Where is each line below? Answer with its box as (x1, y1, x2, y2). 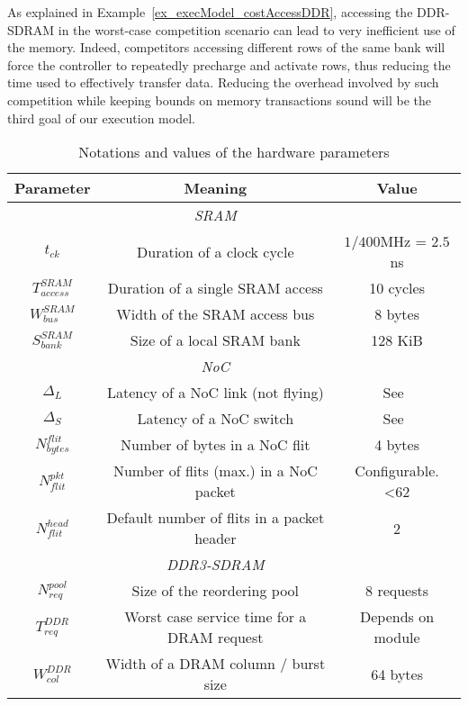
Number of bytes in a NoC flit (121, 434, 310, 456)
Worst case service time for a (124, 606, 307, 628)
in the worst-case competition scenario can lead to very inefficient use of (58, 20, 455, 39)
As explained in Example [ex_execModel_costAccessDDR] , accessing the (7, 3, 413, 21)
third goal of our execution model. (7, 108, 195, 127)
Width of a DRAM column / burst (105, 653, 326, 674)
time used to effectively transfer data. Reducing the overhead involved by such (7, 73, 439, 92)
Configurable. (355, 460, 439, 482)
